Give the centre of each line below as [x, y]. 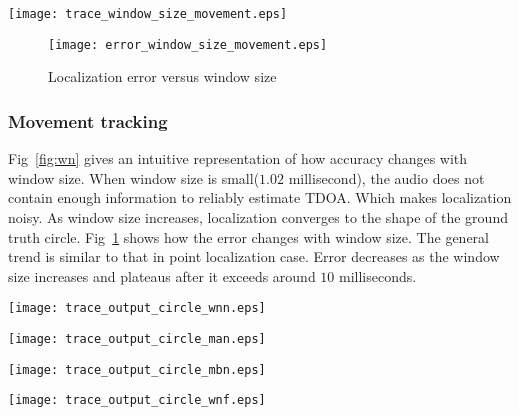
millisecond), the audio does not [386, 177]
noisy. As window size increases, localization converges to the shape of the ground [258, 216]
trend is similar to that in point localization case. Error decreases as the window [254, 256]
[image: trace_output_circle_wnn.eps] [137, 308]
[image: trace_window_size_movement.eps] [148, 14]
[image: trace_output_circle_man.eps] [137, 338]
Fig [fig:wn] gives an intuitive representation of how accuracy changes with [238, 158]
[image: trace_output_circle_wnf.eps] [137, 400]
